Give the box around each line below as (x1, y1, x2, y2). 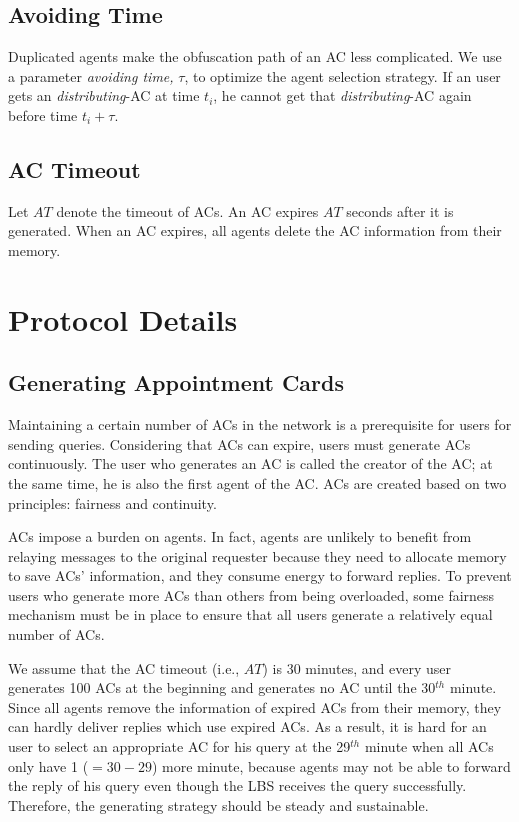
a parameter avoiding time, (8, 65, 174, 86)
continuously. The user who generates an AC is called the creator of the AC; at (8, 453, 493, 474)
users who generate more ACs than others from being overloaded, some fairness (8, 584, 495, 605)
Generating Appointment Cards (8, 367, 344, 398)
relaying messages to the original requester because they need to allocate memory (8, 545, 507, 566)
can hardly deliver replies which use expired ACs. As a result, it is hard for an (8, 716, 487, 737)
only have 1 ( (8, 755, 89, 776)
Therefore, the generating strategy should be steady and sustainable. (8, 794, 429, 815)
